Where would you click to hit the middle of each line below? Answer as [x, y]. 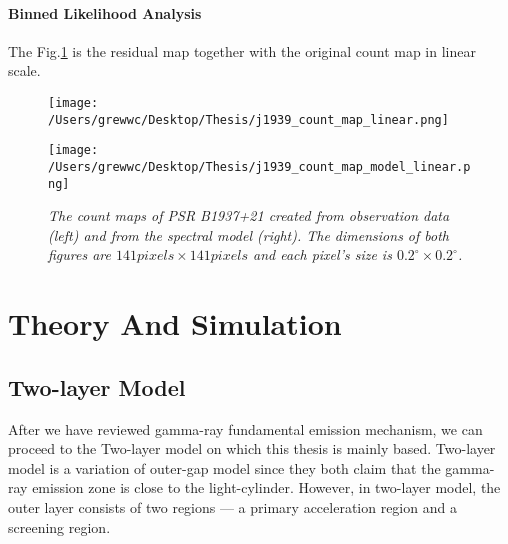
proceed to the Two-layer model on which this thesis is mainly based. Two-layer [252, 448]
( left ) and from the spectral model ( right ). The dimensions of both [249, 234]
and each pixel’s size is [322, 254]
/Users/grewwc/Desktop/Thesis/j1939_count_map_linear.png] [248, 119]
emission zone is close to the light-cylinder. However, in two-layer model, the [266, 487]
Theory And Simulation [175, 323]
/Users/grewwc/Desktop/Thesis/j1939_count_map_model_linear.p [259, 166]
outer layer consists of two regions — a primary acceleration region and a [232, 507]
